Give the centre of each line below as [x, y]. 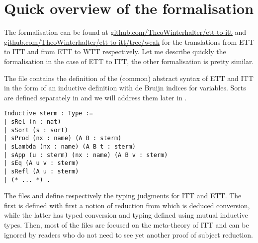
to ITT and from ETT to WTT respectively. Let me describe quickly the [115, 51]
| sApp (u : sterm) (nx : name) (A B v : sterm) [86, 155]
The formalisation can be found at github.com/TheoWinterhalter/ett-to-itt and [125, 32]
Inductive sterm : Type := [48, 114]
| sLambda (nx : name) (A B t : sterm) [70, 146]
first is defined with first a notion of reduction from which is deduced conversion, [127, 205]
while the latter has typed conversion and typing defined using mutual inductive [126, 215]
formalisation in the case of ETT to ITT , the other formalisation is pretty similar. [129, 61]
